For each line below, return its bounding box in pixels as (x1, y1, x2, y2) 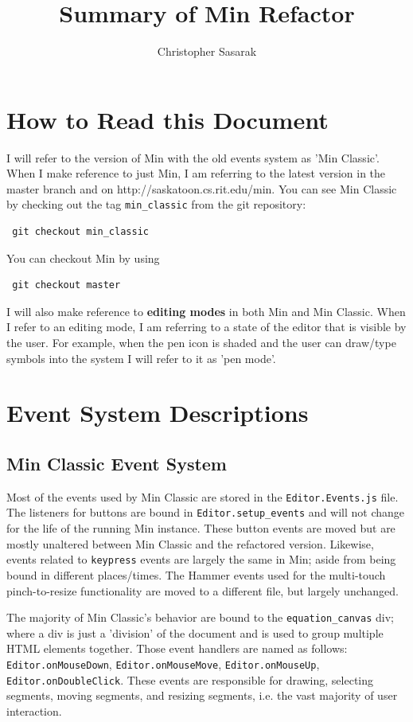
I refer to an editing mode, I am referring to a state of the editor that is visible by (6, 318, 407, 335)
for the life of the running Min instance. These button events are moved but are (6, 520, 395, 537)
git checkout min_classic (12, 226, 149, 238)
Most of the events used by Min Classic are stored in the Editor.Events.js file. (6, 488, 399, 505)
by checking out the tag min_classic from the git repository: (6, 196, 306, 213)
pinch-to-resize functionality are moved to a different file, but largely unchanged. (6, 582, 399, 599)
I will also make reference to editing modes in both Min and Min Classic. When (6, 302, 406, 319)
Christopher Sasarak (157, 43, 257, 60)
